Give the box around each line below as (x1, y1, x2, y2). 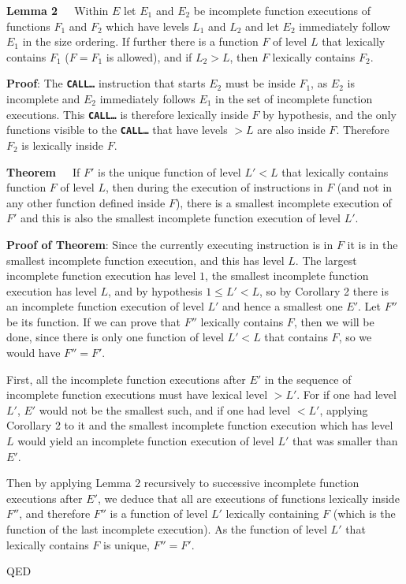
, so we (338, 329, 372, 345)
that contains (264, 329, 328, 345)
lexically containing (225, 505, 319, 522)
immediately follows (99, 91, 196, 107)
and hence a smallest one (222, 298, 343, 314)
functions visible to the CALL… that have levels (6, 121, 228, 138)
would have (6, 344, 61, 361)
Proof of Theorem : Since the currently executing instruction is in (6, 236, 333, 252)
